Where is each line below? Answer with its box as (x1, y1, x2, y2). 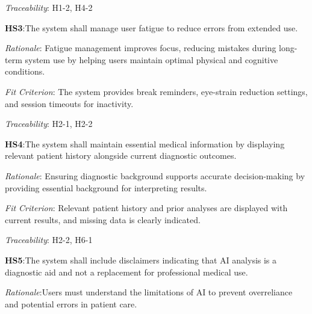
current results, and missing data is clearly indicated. (5, 213, 201, 226)
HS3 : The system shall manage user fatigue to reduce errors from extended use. (5, 21, 298, 34)
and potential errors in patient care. (5, 297, 137, 310)
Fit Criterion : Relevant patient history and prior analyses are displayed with (5, 202, 288, 214)
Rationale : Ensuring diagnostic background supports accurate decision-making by (5, 169, 305, 182)
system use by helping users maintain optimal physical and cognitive (25, 53, 278, 66)
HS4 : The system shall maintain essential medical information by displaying (5, 137, 285, 150)
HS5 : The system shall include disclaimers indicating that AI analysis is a (5, 253, 277, 266)
